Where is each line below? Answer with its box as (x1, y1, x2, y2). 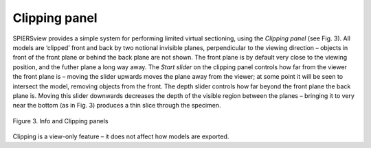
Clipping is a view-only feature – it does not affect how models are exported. (12, 132, 229, 140)
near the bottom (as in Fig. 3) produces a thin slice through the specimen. (12, 101, 221, 110)
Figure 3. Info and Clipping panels (12, 116, 109, 125)
